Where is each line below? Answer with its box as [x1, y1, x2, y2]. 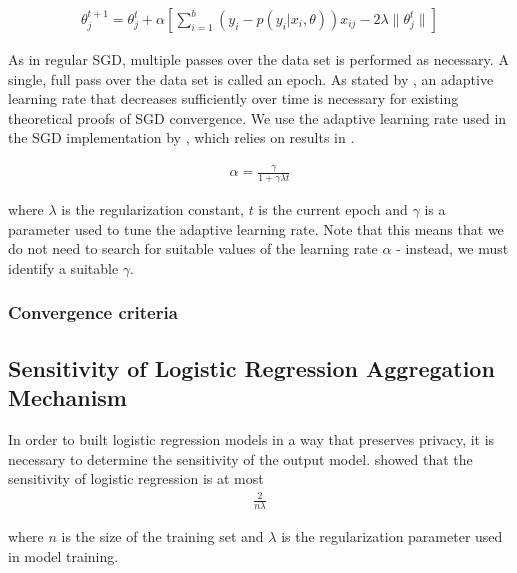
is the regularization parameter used [281, 526, 503, 547]
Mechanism [8, 382, 127, 413]
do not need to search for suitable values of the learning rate [8, 238, 378, 259]
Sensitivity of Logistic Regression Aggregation [8, 352, 495, 383]
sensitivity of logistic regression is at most [8, 468, 264, 489]
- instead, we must [396, 238, 509, 259]
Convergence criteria [8, 300, 178, 325]
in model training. [8, 545, 119, 566]
